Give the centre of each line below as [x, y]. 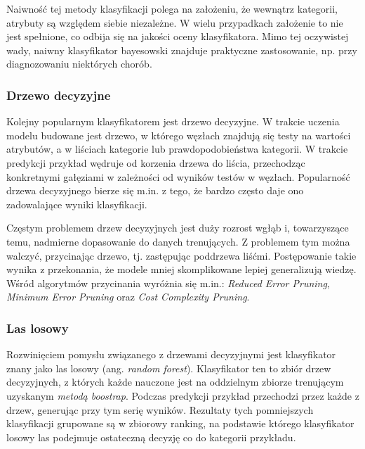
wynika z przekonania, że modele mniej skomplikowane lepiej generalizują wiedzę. [181, 269]
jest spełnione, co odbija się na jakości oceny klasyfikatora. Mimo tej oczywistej [178, 36]
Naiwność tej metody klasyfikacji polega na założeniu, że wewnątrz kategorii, [172, 8]
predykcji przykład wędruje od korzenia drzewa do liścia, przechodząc [156, 162]
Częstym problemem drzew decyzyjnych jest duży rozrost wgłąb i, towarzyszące [178, 228]
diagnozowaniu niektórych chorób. [79, 64]
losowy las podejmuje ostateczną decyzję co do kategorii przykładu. [151, 437]
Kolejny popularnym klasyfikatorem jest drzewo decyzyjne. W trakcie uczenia [173, 121]
